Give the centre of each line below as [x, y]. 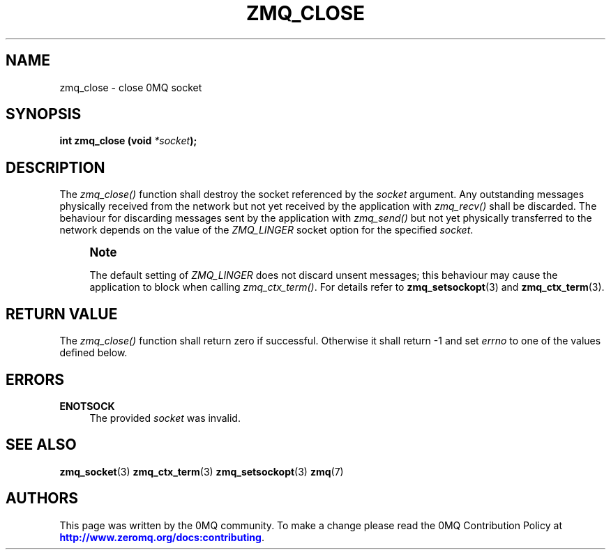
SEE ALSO [41, 445]
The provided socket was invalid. [165, 418]
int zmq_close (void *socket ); [128, 141]
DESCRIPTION [55, 167]
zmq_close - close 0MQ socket [131, 87]
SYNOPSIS [44, 114]
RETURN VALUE [62, 314]
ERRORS [35, 379]
